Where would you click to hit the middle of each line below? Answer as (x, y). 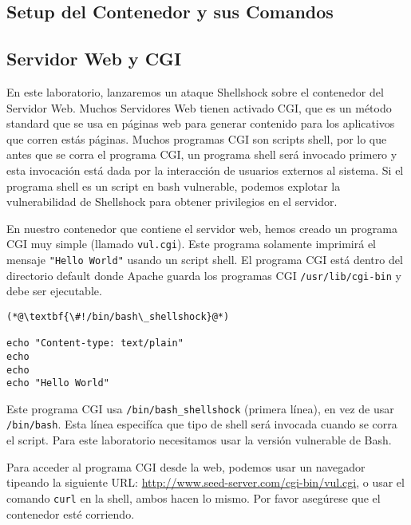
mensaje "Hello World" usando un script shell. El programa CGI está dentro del (205, 259)
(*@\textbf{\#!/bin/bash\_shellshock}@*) (118, 316)
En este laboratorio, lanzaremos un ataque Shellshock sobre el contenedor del (195, 91)
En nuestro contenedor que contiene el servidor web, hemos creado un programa (202, 228)
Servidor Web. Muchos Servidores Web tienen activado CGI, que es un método (199, 107)
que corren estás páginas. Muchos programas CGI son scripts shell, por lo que (197, 138)
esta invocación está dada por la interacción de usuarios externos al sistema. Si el (205, 170)
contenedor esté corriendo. (71, 513)
